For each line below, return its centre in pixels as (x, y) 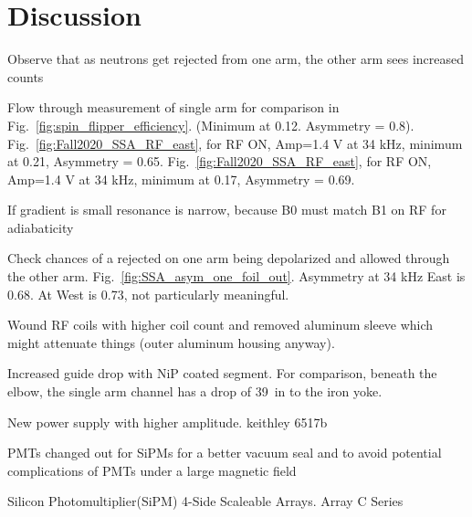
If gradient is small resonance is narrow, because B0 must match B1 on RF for (227, 210)
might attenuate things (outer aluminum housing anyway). (171, 342)
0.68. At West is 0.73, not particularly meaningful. (148, 294)
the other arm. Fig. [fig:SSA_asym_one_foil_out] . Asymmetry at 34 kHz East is (236, 276)
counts (26, 76)
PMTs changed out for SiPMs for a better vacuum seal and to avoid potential (225, 453)
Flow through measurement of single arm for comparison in (173, 107)
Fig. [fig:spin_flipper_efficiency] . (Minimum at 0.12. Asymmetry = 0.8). (211, 125)
